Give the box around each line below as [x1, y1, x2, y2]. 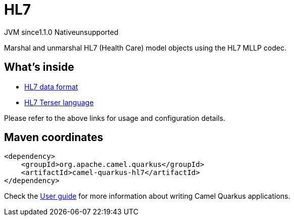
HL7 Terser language [24, 98, 94, 107]
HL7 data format [24, 82, 78, 91]
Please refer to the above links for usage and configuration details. [4, 113, 225, 122]
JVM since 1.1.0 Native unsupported [4, 27, 119, 36]
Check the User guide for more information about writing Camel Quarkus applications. [4, 192, 290, 201]
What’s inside [4, 61, 74, 74]
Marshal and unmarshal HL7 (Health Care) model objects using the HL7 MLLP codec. [4, 43, 287, 52]
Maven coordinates [4, 131, 104, 144]
